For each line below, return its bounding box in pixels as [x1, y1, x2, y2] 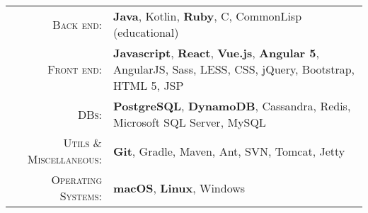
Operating [51, 171, 103, 188]
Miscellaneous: [27, 151, 103, 167]
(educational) [113, 24, 179, 40]
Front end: [47, 61, 103, 77]
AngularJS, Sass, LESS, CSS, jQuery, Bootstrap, [113, 61, 355, 77]
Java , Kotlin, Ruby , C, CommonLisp [113, 8, 302, 24]
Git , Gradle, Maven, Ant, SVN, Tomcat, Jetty [113, 142, 345, 159]
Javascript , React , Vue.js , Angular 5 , [113, 45, 319, 61]
